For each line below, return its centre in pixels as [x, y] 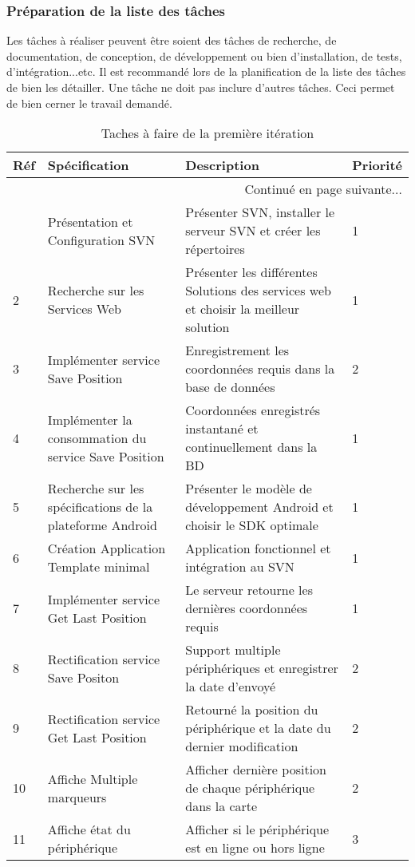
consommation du [97, 437]
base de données [230, 387]
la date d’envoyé [231, 687]
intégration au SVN [240, 567]
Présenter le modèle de [249, 489]
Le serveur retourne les [249, 590]
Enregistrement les [237, 350]
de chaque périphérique [250, 788]
